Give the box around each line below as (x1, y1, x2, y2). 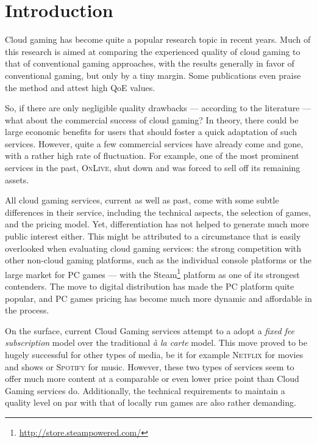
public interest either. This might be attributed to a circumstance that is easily (5, 230, 301, 243)
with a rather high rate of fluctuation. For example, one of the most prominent (5, 149, 299, 162)
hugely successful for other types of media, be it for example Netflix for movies (5, 348, 304, 361)
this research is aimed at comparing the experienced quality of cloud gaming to (5, 45, 301, 57)
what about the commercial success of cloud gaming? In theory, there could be (5, 113, 299, 126)
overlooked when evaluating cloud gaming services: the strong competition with (5, 241, 302, 254)
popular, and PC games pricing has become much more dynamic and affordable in (5, 291, 312, 304)
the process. (5, 304, 49, 317)
